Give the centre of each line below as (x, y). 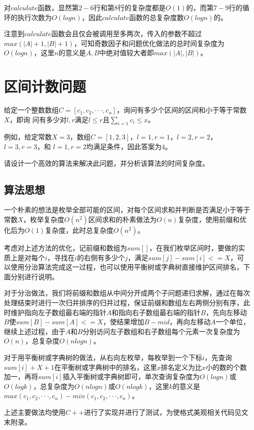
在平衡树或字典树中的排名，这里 (106, 367)
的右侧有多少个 (101, 257)
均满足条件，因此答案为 (124, 147)
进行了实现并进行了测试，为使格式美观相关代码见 (163, 412)
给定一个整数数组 (31, 110)
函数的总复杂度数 (157, 17)
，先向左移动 (226, 312)
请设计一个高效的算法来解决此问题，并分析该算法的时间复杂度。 (106, 163)
